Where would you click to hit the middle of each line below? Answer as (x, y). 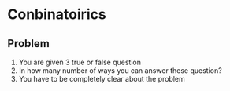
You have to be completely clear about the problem (102, 79)
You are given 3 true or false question (80, 62)
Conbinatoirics (57, 15)
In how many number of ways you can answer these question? (120, 71)
